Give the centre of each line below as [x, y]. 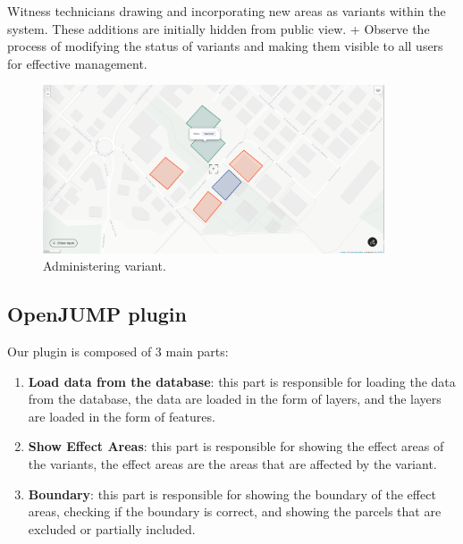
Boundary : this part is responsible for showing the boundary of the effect [232, 494]
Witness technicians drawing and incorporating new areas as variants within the [227, 11]
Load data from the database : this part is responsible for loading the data [242, 381]
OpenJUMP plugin [97, 314]
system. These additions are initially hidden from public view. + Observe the [219, 28]
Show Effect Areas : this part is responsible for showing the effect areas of [236, 446]
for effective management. [77, 63]
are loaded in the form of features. [122, 416]
